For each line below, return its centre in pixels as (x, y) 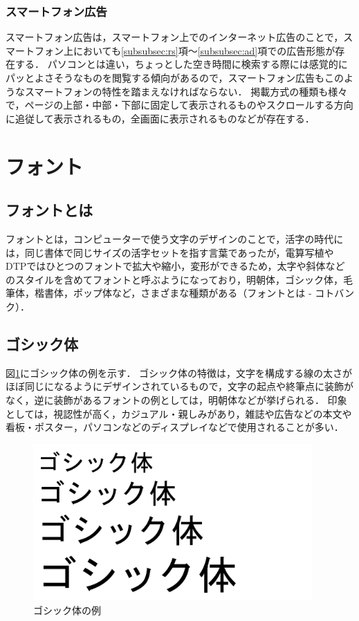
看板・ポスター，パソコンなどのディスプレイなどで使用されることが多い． (175, 427)
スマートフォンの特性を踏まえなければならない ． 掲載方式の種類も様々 (186, 91)
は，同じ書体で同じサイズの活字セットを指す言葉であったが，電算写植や (170, 252)
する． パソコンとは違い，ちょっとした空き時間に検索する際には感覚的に (181, 64)
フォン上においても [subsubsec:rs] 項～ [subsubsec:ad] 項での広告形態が (185, 50)
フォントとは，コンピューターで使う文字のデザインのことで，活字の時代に (175, 238)
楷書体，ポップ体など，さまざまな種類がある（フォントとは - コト (184, 293)
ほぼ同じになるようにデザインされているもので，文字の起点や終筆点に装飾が (180, 386)
